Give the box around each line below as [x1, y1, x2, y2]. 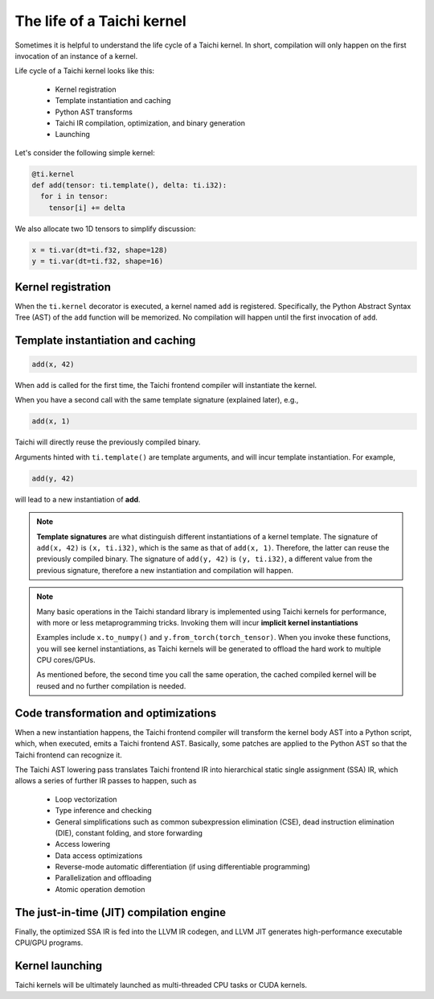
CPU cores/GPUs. [36, 655, 96, 665]
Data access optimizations [55, 850, 143, 861]
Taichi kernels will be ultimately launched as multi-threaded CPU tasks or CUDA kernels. [14, 980, 308, 990]
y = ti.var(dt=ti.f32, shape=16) [31, 257, 164, 266]
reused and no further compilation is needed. [36, 681, 186, 691]
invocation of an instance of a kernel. [14, 51, 138, 60]
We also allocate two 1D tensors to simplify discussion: [14, 224, 196, 233]
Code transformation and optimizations [14, 706, 217, 720]
